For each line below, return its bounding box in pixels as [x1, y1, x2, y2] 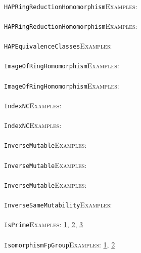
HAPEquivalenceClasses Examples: [4, 40, 112, 51]
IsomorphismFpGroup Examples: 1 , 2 [4, 239, 115, 249]
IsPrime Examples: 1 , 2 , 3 [4, 219, 83, 230]
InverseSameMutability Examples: [4, 199, 112, 210]
